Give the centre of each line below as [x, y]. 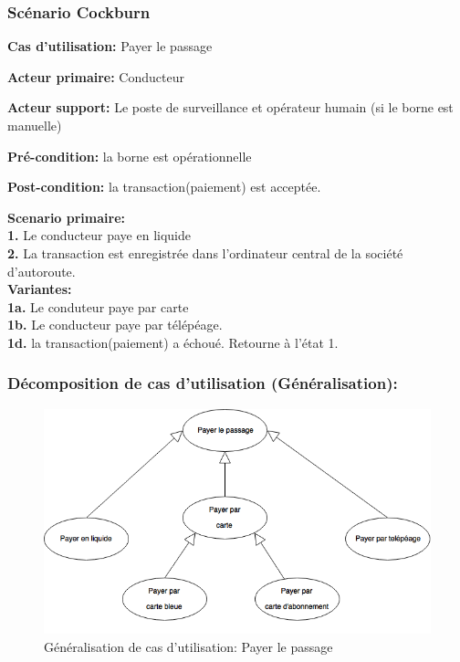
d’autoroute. [42, 271]
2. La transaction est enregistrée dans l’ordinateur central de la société [205, 252]
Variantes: [40, 289]
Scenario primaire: [66, 217]
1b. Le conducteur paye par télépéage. [115, 325]
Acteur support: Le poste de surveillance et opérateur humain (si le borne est [230, 107]
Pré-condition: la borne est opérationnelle [130, 156]
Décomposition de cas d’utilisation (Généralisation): [203, 383]
